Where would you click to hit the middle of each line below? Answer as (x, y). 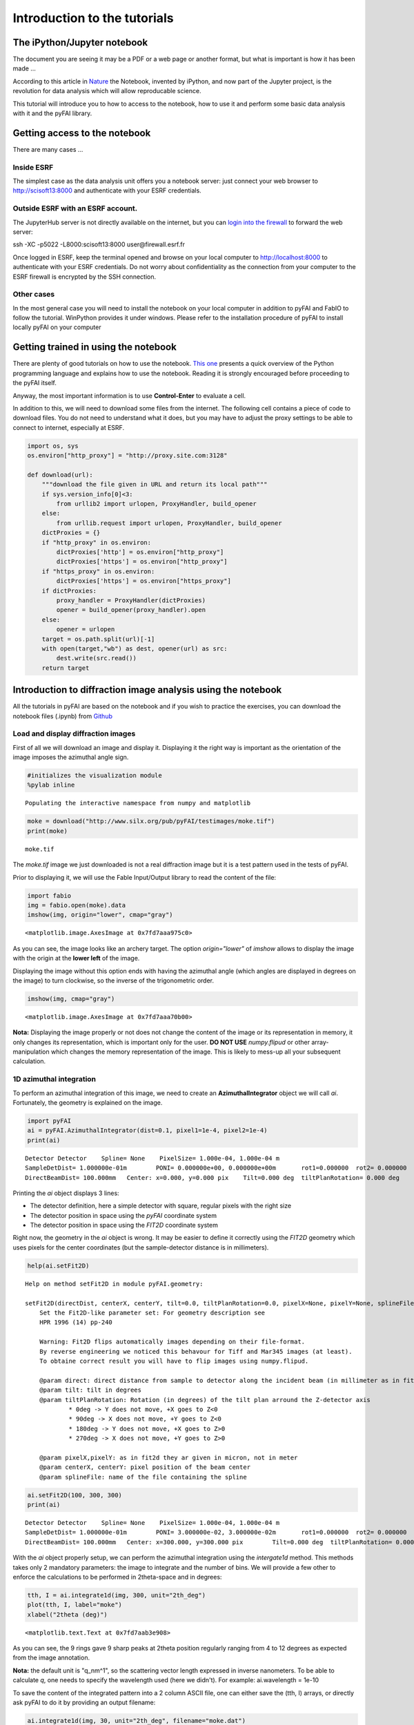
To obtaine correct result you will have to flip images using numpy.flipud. (174, 1361)
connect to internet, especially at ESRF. (68, 427)
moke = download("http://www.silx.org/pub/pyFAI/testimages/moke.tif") (151, 821)
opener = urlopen (86, 629)
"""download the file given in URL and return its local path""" (155, 484)
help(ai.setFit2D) (58, 1265)
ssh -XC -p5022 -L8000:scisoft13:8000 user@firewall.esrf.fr (99, 244)
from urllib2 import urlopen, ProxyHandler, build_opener (156, 504)
